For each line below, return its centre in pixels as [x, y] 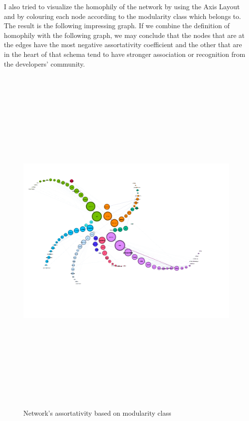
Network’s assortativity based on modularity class [97, 413]
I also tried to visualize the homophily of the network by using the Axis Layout [122, 6]
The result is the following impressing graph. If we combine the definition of [117, 26]
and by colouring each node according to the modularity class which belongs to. [123, 16]
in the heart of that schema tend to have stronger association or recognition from [125, 54]
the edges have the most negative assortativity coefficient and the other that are [123, 44]
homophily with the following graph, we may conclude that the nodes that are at [124, 35]
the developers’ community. [44, 63]
